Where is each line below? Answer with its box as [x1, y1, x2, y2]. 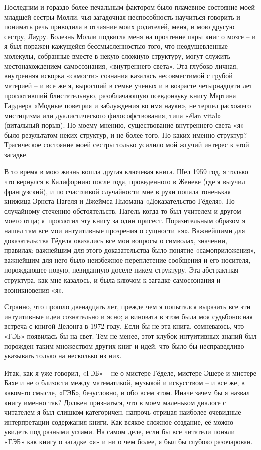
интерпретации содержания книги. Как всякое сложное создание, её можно [4, 416, 233, 427]
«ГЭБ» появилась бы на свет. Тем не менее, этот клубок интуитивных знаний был [4, 331, 257, 341]
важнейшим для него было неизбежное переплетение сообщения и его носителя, [4, 254, 251, 265]
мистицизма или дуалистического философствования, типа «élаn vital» [4, 110, 221, 120]
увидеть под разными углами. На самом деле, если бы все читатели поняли [4, 426, 235, 437]
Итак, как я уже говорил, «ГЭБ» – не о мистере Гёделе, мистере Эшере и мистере [4, 367, 257, 378]
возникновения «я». [4, 284, 64, 295]
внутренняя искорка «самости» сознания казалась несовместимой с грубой [4, 70, 233, 81]
